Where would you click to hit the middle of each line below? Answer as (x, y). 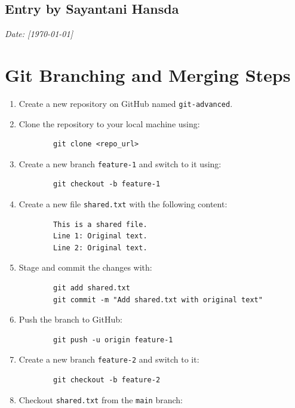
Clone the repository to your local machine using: (109, 123)
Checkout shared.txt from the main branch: (101, 399)
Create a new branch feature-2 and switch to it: (109, 359)
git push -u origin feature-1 (113, 340)
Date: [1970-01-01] (39, 34)
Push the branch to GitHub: (70, 319)
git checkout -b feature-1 (107, 184)
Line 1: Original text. (100, 236)
